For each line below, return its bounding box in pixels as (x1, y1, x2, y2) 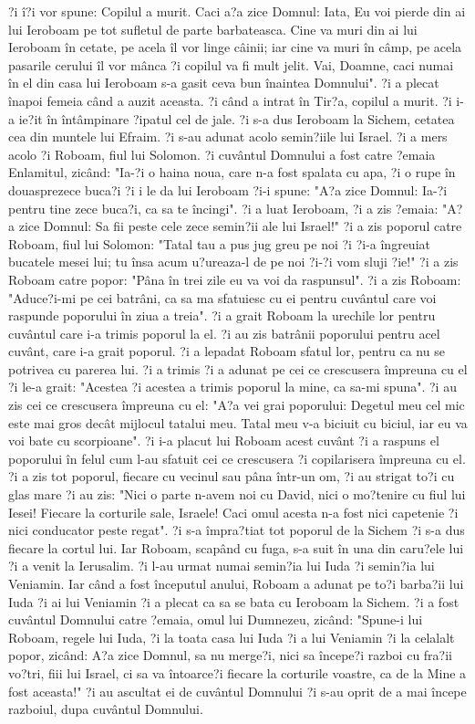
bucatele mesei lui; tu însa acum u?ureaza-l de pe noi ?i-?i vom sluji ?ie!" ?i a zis (8, 252, 459, 271)
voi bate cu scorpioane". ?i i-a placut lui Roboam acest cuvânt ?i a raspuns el (8, 431, 439, 450)
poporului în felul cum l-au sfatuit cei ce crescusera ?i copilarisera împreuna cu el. (8, 448, 466, 467)
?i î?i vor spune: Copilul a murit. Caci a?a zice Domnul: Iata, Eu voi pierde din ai (8, 2, 466, 20)
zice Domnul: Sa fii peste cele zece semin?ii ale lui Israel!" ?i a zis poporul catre (18, 216, 462, 236)
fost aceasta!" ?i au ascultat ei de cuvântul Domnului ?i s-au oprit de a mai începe (8, 681, 467, 700)
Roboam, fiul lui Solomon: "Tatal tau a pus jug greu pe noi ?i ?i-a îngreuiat (8, 234, 430, 253)
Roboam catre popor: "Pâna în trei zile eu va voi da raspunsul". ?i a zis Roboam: (8, 269, 461, 289)
